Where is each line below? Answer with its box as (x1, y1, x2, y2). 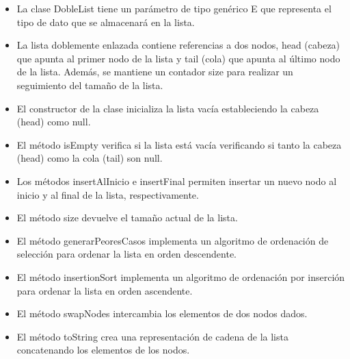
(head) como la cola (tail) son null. (16, 151, 163, 165)
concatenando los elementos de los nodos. (16, 343, 190, 357)
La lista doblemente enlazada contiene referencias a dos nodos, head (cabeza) (16, 38, 340, 52)
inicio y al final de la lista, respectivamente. (16, 187, 199, 201)
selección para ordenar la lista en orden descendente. (16, 247, 237, 261)
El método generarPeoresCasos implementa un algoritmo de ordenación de (16, 233, 329, 247)
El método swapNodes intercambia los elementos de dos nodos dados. (16, 306, 308, 321)
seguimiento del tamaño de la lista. (16, 77, 163, 92)
